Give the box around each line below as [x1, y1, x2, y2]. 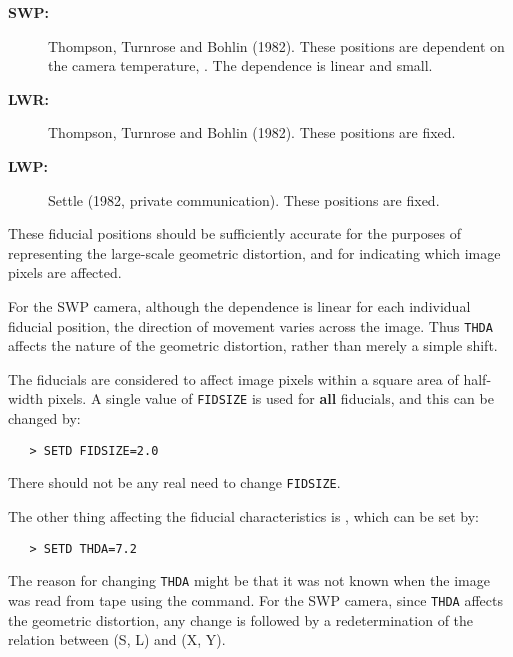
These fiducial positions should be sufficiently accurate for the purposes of [8, 223, 461, 244]
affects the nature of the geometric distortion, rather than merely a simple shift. [8, 335, 498, 356]
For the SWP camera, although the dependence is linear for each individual [8, 295, 471, 316]
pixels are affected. [8, 262, 122, 283]
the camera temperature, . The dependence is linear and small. [48, 55, 433, 76]
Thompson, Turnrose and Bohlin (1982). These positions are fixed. [48, 122, 456, 143]
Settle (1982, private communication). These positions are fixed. [48, 189, 440, 210]
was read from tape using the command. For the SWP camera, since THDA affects [8, 589, 503, 610]
